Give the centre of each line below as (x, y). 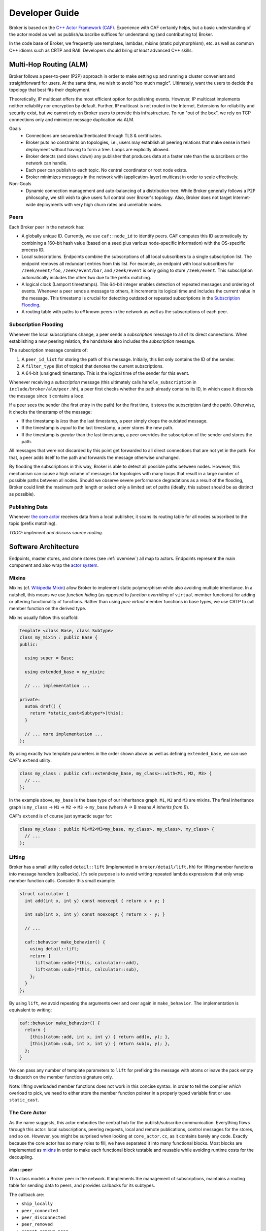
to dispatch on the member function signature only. (61, 1077)
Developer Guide (44, 13)
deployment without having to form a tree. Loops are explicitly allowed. (98, 149)
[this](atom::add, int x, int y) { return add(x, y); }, (100, 1037)
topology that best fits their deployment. (50, 90)
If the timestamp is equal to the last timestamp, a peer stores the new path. (98, 428)
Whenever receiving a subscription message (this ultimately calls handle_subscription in (103, 382)
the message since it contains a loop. (47, 396)
